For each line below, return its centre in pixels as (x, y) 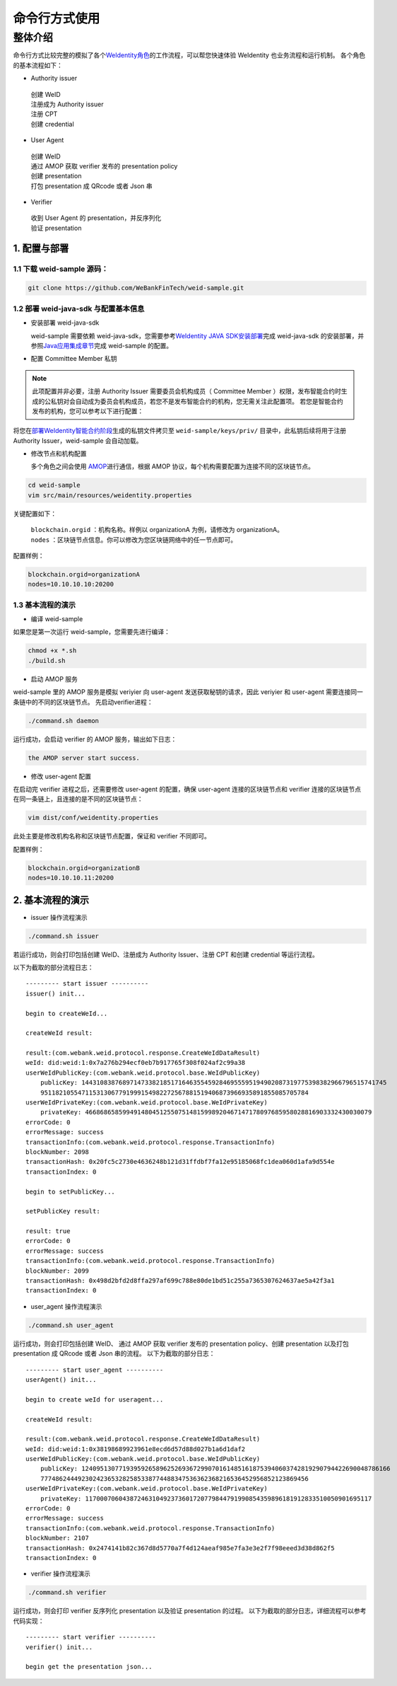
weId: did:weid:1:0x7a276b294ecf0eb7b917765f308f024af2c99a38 (136, 1063)
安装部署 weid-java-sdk (65, 323)
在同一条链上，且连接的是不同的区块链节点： (78, 799)
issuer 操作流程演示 (59, 917)
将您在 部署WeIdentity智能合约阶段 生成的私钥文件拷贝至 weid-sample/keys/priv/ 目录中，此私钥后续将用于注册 (180, 431)
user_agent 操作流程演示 (66, 1306)
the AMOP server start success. (84, 758)
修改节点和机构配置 (59, 454)
